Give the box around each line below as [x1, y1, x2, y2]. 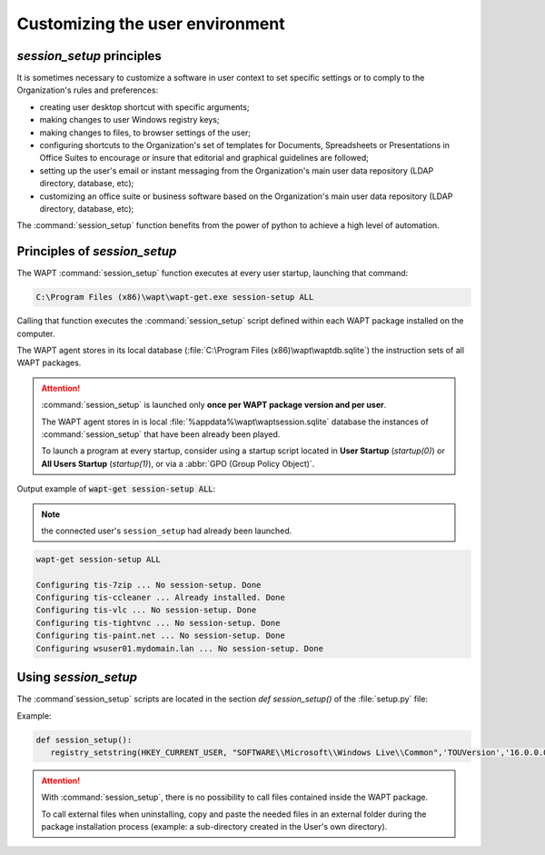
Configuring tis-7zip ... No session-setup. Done [35, 580, 262, 590]
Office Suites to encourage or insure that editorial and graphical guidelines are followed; [39, 153, 370, 164]
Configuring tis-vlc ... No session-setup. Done [35, 605, 257, 615]
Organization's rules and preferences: [16, 85, 159, 95]
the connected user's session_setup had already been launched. [41, 525, 292, 536]
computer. [16, 328, 55, 339]
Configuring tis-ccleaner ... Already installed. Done [35, 592, 285, 603]
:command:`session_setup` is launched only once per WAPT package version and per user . [41, 400, 387, 411]
